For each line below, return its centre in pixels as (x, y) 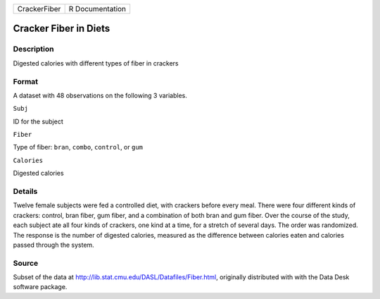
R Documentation (97, 9)
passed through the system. (53, 245)
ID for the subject (38, 121)
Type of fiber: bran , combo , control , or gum (78, 147)
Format (26, 81)
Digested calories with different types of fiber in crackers (96, 63)
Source (26, 263)
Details (25, 192)
